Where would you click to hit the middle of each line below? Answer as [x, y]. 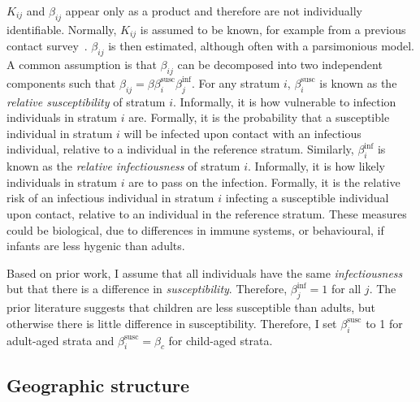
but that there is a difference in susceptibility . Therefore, [147, 289]
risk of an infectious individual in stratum [110, 198]
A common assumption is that [82, 65]
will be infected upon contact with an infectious [242, 133]
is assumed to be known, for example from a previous [273, 29]
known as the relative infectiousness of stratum [123, 166]
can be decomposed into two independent [280, 65]
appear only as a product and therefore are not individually [214, 11]
